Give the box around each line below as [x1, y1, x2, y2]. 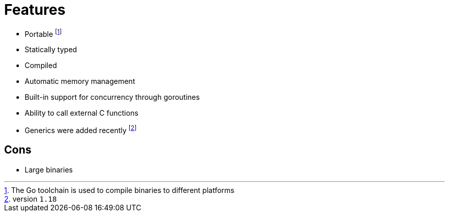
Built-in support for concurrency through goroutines [25, 93, 200, 102]
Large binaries [25, 165, 73, 174]
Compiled [25, 61, 57, 70]
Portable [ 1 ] [25, 28, 62, 38]
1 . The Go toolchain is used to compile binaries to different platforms [4, 185, 235, 195]
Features [4, 1, 66, 18]
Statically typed [25, 45, 77, 54]
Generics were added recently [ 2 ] [25, 124, 137, 135]
